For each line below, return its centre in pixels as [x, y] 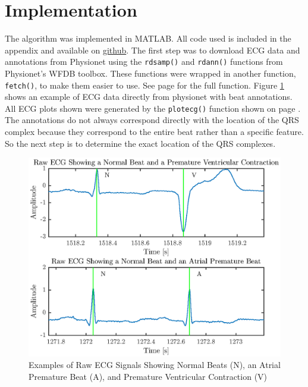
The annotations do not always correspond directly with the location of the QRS [152, 120]
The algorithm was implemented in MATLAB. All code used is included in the [148, 38]
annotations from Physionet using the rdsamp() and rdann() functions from [144, 62]
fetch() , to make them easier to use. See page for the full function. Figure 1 [144, 85]
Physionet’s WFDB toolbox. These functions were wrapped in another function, [150, 73]
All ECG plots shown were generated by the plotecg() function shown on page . [153, 108]
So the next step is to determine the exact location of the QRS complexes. [140, 143]
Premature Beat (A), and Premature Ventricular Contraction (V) [148, 376]
